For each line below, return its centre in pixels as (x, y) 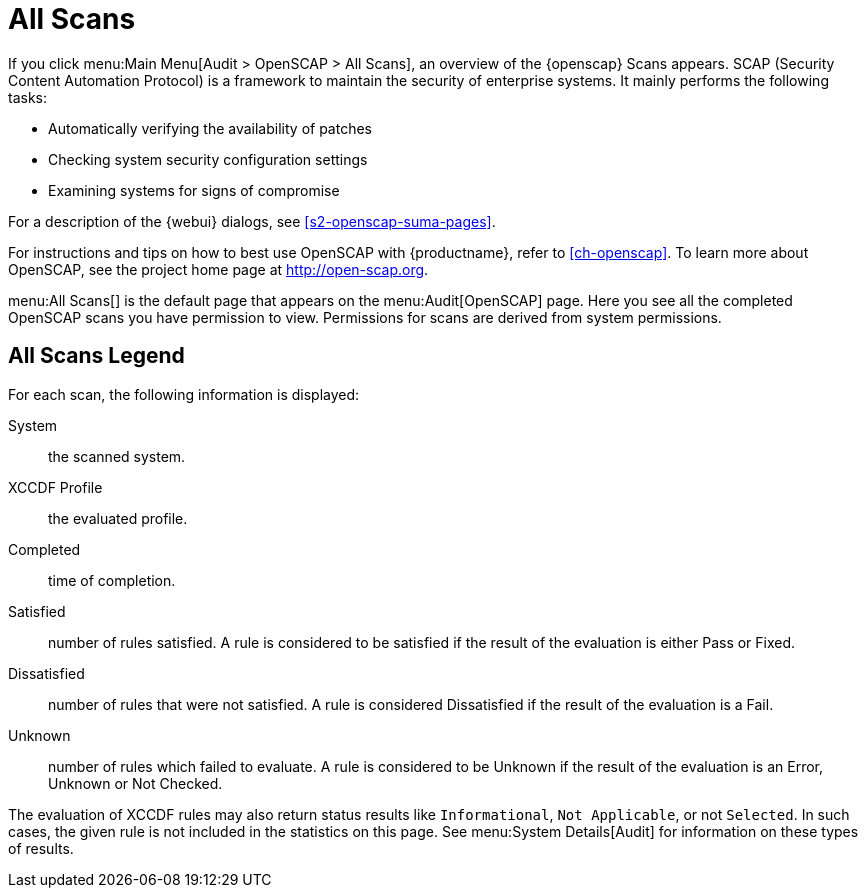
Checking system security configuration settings (208, 159)
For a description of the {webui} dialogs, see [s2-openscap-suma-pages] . (252, 221)
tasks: (28, 97)
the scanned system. (117, 456)
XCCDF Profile (55, 487)
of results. (41, 848)
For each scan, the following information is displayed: (184, 394)
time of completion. (112, 580)
